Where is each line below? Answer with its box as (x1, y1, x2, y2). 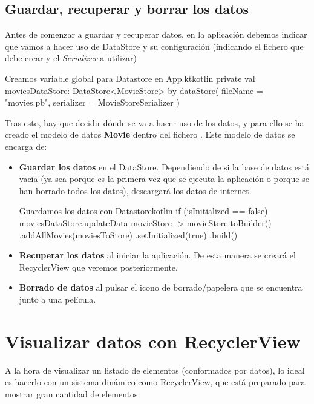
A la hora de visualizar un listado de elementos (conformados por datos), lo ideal (5, 363, 305, 376)
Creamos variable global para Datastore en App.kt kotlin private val (5, 72, 255, 84)
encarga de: (5, 140, 47, 152)
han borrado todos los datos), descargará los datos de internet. (19, 184, 252, 197)
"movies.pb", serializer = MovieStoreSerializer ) (5, 96, 180, 109)
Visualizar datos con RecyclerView (5, 328, 301, 353)
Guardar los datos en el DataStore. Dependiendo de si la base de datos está (19, 160, 309, 173)
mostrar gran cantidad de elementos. (5, 387, 140, 400)
